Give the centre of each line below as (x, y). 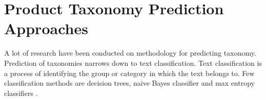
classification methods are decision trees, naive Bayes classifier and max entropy (129, 83)
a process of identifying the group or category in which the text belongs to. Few (129, 73)
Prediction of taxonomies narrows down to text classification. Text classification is (133, 62)
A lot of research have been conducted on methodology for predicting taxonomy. (130, 53)
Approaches (46, 28)
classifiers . (21, 93)
